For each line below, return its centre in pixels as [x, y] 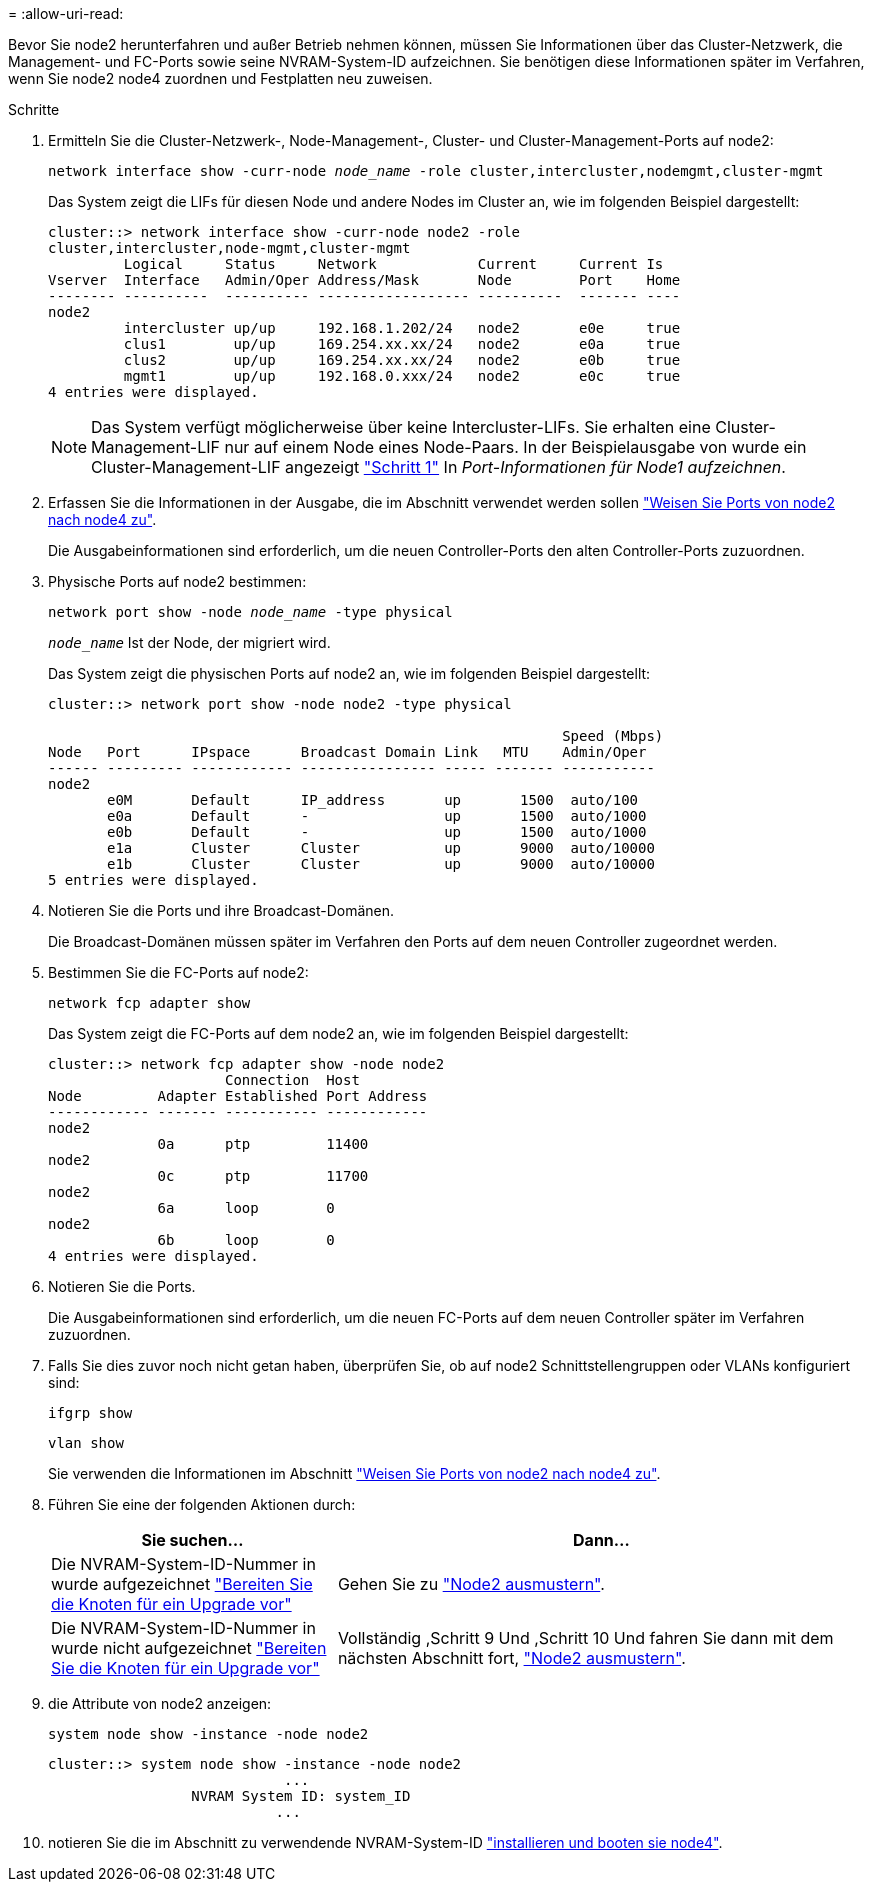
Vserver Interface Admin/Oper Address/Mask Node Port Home [364, 280]
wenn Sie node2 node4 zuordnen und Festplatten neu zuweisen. [220, 78]
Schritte [34, 109]
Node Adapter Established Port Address [238, 1096]
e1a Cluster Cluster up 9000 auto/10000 [381, 848]
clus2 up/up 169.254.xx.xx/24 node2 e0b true [402, 360]
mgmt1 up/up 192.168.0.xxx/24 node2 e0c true [402, 376]
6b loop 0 [246, 1240]
